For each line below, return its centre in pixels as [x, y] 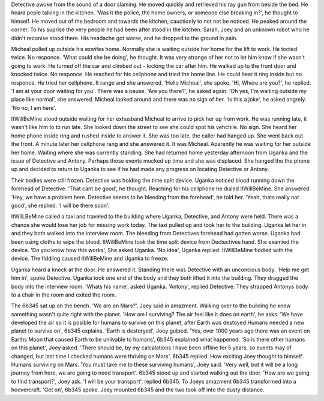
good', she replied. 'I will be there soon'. [60, 205]
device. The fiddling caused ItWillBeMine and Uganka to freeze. [90, 259]
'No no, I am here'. [34, 107]
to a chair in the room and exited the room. [64, 295]
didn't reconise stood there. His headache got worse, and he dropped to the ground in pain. [124, 38]
